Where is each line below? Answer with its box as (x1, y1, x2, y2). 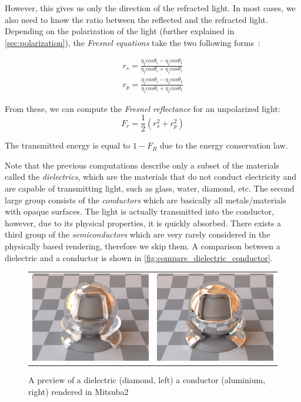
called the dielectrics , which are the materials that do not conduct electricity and (5, 170, 297, 183)
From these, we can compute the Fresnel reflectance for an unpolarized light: (5, 102, 280, 114)
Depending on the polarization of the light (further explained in (5, 25, 235, 37)
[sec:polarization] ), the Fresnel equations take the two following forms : (5, 36, 260, 48)
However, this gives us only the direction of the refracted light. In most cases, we (5, 2, 296, 14)
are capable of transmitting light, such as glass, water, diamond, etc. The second (5, 182, 295, 194)
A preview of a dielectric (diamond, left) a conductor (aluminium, (28, 374, 266, 386)
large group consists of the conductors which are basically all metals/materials (5, 193, 286, 206)
